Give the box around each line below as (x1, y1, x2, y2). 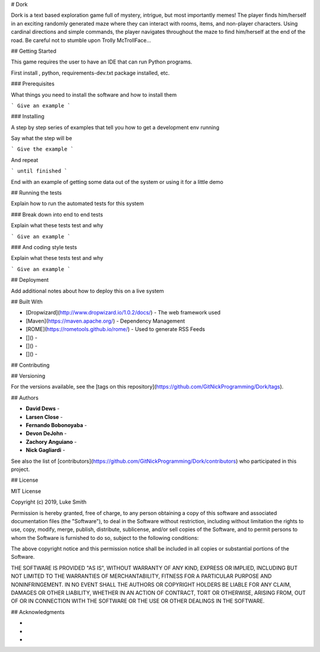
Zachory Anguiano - (25, 438, 77, 445)
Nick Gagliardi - (25, 447, 65, 454)
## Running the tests (11, 189, 62, 196)
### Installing (11, 113, 44, 120)
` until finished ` (11, 168, 68, 174)
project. (11, 466, 30, 473)
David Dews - (25, 405, 60, 412)
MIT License (11, 487, 41, 495)
